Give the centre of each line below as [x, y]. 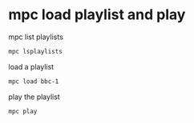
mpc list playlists [36, 37]
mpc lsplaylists [35, 51]
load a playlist [31, 66]
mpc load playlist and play [97, 15]
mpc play [23, 111]
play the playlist [34, 97]
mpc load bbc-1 [34, 81]
